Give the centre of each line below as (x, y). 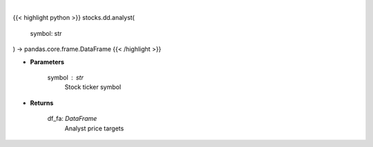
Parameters (47, 61)
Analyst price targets (94, 128)
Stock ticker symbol (93, 87)
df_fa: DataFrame (72, 119)
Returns (42, 103)
